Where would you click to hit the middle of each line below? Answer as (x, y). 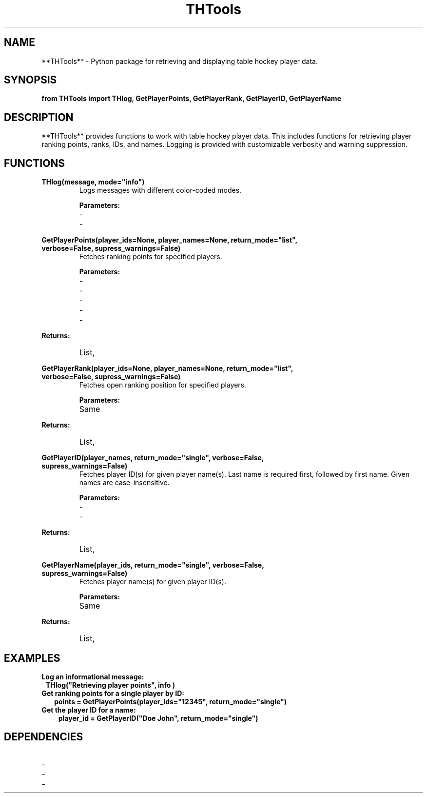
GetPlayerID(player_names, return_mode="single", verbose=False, (153, 458)
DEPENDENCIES (44, 737)
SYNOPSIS (30, 80)
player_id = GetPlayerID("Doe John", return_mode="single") (158, 718)
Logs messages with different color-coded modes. (160, 190)
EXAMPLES (32, 658)
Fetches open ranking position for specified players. (163, 385)
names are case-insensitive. (124, 483)
